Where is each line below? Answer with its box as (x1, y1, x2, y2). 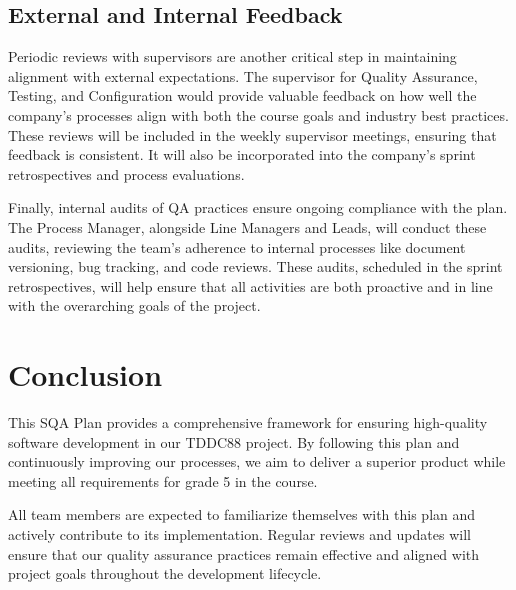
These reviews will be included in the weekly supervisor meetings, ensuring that (8, 124, 497, 145)
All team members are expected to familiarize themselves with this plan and (8, 504, 476, 525)
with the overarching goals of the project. (8, 295, 261, 316)
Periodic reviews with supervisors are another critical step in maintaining (8, 46, 457, 67)
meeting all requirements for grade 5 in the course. (8, 470, 318, 491)
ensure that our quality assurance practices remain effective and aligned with (8, 543, 480, 564)
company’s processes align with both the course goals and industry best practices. (8, 104, 509, 125)
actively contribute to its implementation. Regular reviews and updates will (8, 524, 471, 545)
